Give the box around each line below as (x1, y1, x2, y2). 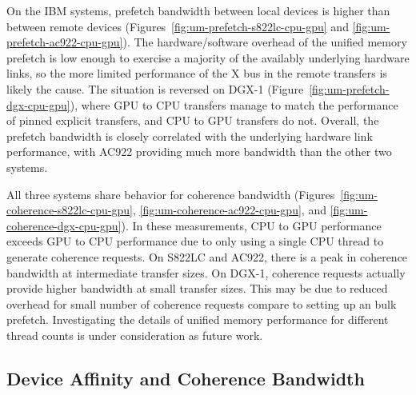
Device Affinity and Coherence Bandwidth (6, 365, 365, 390)
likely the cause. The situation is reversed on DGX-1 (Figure (6, 80, 304, 97)
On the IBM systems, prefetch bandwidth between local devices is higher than (6, 2, 390, 18)
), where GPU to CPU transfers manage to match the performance (70, 96, 398, 113)
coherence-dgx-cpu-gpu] (6, 217, 122, 233)
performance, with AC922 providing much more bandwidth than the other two (6, 143, 392, 160)
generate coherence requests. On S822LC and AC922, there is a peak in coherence (6, 248, 408, 265)
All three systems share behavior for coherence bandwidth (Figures (6, 186, 335, 202)
